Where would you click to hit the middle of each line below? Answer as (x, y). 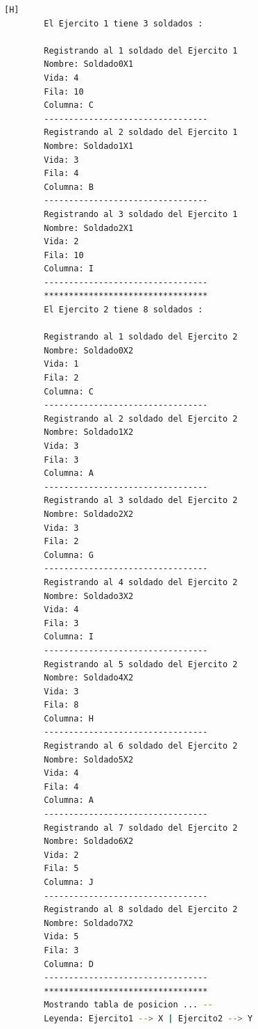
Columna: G (69, 555)
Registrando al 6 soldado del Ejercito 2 (141, 746)
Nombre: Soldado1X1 (89, 146)
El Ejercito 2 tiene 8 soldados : (123, 310)
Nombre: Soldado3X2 (89, 596)
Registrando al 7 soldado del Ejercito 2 (141, 828)
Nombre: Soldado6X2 (89, 841)
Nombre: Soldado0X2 (89, 350)
